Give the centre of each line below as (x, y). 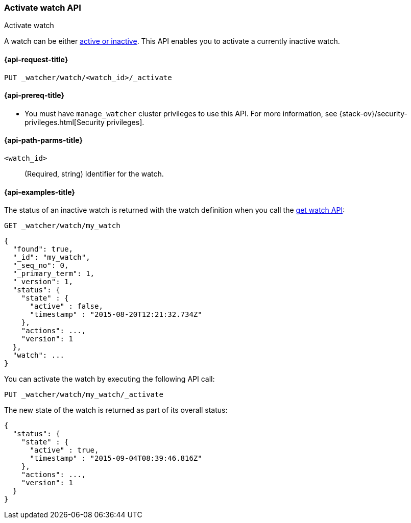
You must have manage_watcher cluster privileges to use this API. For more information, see (181, 113)
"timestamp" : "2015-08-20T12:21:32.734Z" (116, 315)
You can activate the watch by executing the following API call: (110, 379)
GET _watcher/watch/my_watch (62, 226)
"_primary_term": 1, (54, 274)
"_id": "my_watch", (51, 257)
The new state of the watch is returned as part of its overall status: (116, 410)
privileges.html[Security (65, 122)
